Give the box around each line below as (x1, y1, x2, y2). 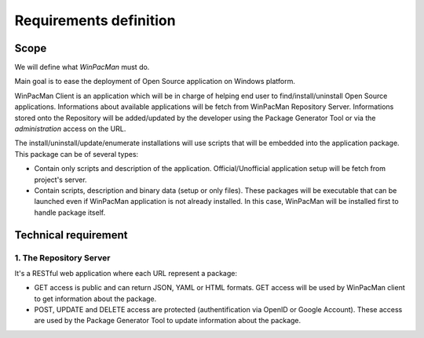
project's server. (34, 175, 87, 184)
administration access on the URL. (14, 124, 126, 133)
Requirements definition (14, 12, 176, 29)
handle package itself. (34, 208, 106, 217)
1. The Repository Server (14, 252, 111, 263)
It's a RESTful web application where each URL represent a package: (14, 268, 237, 278)
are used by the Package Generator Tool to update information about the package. (34, 316, 302, 325)
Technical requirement (14, 228, 129, 242)
